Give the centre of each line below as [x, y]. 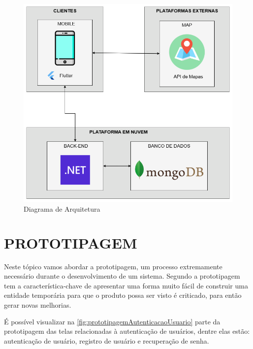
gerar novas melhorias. [38, 304]
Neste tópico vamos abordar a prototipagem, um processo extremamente [113, 266]
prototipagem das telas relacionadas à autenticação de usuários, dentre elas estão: [127, 331]
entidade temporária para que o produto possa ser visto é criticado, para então [123, 295]
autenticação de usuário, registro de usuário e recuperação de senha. [107, 340]
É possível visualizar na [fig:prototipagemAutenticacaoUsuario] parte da [112, 321]
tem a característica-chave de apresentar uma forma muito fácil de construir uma [126, 285]
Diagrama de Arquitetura [62, 208]
